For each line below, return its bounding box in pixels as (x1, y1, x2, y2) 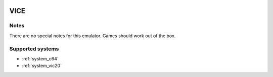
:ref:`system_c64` (22, 55, 59, 61)
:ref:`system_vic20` (22, 63, 62, 69)
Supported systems (9, 45, 59, 52)
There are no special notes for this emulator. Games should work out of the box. (9, 33, 176, 39)
